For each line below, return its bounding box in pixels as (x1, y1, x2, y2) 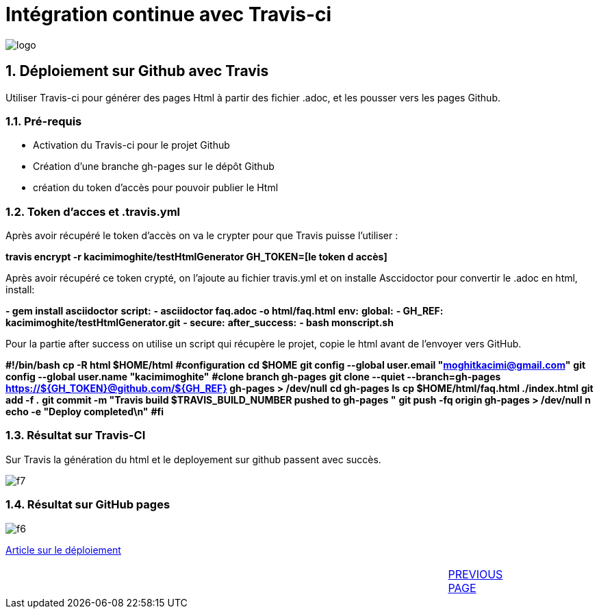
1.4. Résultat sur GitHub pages (5, 498, 170, 512)
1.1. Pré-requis (5, 114, 82, 128)
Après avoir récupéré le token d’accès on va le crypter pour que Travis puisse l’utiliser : (5, 230, 398, 242)
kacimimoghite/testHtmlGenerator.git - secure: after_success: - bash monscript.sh (5, 317, 394, 329)
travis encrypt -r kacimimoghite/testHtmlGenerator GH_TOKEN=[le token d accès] (5, 251, 387, 263)
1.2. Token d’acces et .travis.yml (5, 204, 181, 219)
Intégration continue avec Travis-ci (5, 3, 332, 26)
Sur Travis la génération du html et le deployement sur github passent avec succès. (5, 453, 381, 465)
